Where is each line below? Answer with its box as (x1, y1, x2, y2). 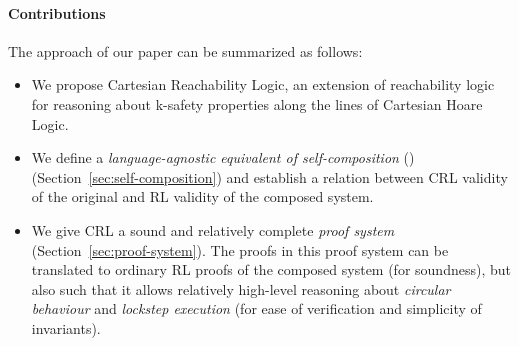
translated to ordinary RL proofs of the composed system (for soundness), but (31, 259, 511, 280)
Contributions (8, 2, 106, 23)
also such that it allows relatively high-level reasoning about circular (31, 278, 451, 299)
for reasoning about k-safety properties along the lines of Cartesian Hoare (31, 93, 483, 114)
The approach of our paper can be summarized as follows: (8, 40, 363, 61)
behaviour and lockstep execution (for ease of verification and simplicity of (31, 298, 482, 319)
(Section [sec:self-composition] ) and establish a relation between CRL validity (31, 166, 508, 187)
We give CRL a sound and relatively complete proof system (31, 219, 395, 240)
